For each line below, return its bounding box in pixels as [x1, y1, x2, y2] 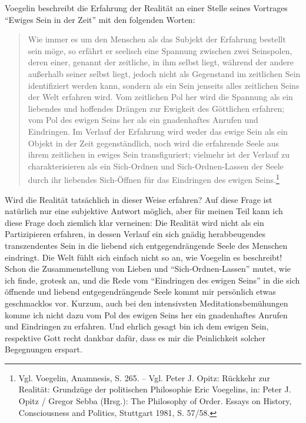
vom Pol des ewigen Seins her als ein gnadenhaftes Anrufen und [28, 114, 258, 126]
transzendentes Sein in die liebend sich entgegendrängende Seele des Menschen [5, 239, 288, 251]
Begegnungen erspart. [5, 343, 82, 355]
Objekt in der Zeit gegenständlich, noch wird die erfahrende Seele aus [28, 136, 279, 149]
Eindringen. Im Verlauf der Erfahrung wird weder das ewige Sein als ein [28, 125, 288, 137]
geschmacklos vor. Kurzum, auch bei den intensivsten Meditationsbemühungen [5, 297, 288, 309]
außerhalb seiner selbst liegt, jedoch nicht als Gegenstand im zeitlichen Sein [28, 67, 301, 79]
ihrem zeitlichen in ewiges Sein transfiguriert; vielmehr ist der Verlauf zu [28, 148, 290, 161]
